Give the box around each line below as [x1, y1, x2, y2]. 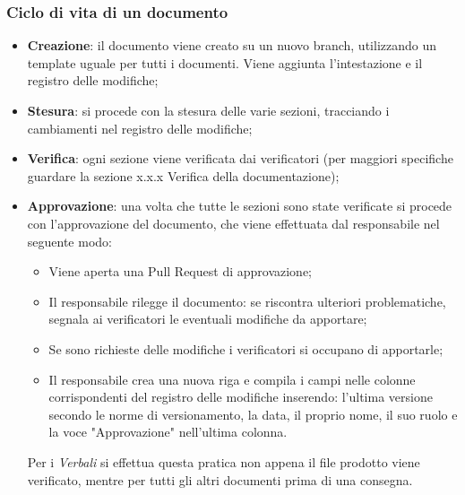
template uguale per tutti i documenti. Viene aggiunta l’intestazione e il [27, 53, 423, 72]
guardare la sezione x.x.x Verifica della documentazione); [27, 166, 340, 185]
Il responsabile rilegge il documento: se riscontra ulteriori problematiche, [48, 291, 446, 310]
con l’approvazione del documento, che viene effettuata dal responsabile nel [27, 213, 440, 232]
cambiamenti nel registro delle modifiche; [27, 118, 253, 137]
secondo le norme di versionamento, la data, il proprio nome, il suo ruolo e [48, 404, 458, 423]
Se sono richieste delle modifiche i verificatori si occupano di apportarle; [48, 339, 443, 358]
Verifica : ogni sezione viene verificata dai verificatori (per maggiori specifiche [27, 149, 453, 168]
